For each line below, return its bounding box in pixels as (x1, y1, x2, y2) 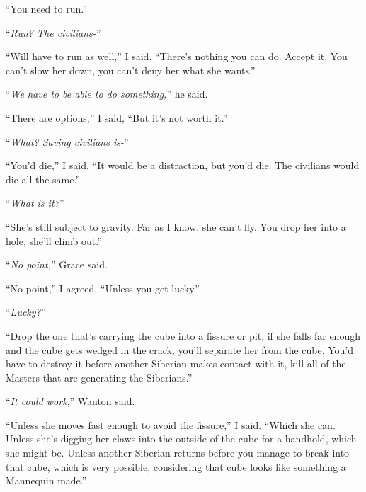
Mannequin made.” (6, 473, 87, 488)
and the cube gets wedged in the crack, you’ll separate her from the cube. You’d (6, 342, 354, 357)
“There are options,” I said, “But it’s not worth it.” (6, 110, 228, 125)
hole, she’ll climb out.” (6, 233, 102, 248)
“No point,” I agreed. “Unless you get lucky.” (6, 280, 200, 295)
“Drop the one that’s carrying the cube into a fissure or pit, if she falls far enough (6, 328, 360, 343)
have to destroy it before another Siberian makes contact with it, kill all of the (6, 356, 346, 371)
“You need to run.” (6, 1, 87, 16)
